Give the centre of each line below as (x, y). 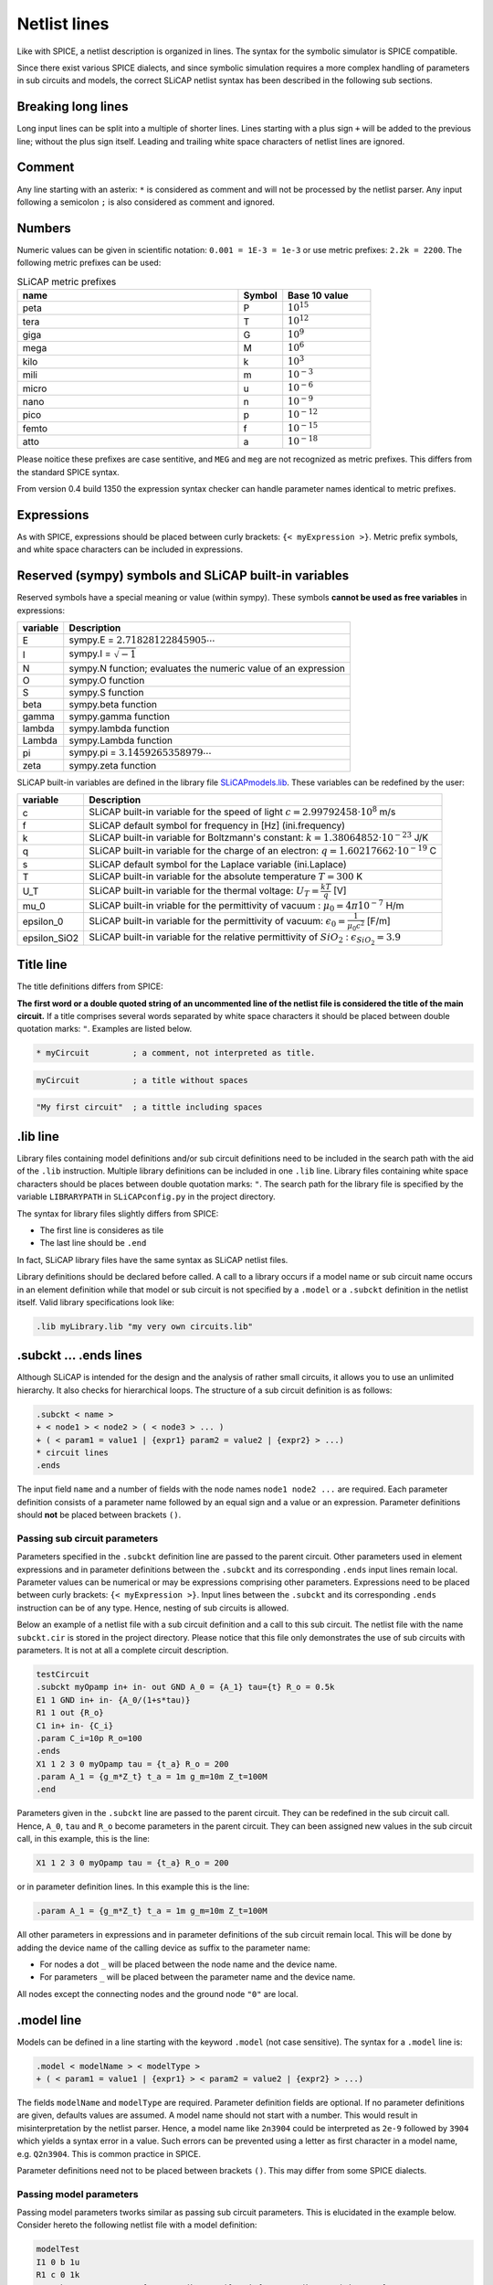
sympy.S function (106, 692)
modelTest (58, 2249)
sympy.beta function (113, 704)
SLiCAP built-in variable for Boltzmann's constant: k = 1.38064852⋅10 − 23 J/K (259, 837)
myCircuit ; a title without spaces (142, 1080)
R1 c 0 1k (58, 2275)
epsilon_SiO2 (51, 938)
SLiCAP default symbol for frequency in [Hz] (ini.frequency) (217, 825)
